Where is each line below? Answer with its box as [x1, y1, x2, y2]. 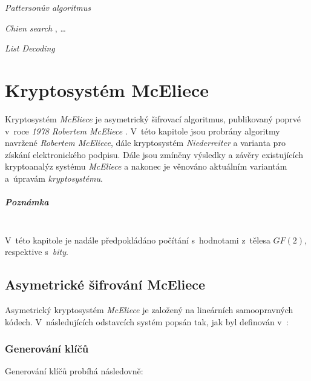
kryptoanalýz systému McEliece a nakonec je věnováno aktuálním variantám [5, 160, 287, 173]
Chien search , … [5, 21, 66, 34]
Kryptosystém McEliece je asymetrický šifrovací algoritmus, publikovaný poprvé [5, 112, 301, 125]
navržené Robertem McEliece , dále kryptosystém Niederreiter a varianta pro [5, 136, 286, 149]
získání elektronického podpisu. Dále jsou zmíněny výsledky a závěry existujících [5, 148, 303, 161]
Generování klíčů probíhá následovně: [5, 365, 143, 377]
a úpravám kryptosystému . [5, 171, 103, 184]
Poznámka [5, 196, 49, 208]
